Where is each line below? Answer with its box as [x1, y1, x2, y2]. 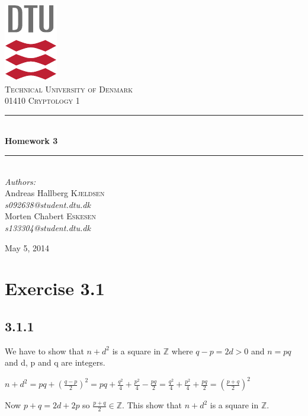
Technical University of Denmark [5, 82, 133, 95]
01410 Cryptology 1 [5, 94, 80, 107]
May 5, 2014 [5, 241, 50, 254]
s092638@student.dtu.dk [5, 198, 91, 210]
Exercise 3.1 [5, 276, 105, 300]
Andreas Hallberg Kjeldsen [5, 187, 105, 199]
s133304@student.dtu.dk [5, 221, 91, 233]
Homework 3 [5, 135, 58, 147]
